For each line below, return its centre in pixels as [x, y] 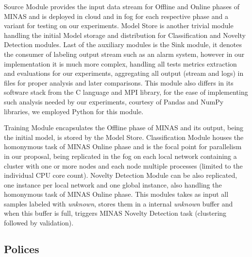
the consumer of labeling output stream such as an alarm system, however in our [124, 54]
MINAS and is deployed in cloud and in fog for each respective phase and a [116, 16]
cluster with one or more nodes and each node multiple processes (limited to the [123, 165]
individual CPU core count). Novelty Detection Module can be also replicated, [121, 175]
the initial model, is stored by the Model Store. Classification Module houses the [124, 137]
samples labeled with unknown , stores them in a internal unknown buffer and [118, 203]
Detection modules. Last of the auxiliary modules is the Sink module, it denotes [123, 44]
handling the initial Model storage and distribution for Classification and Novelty [125, 35]
